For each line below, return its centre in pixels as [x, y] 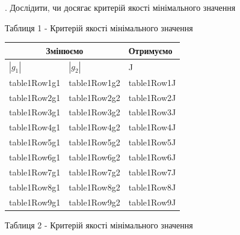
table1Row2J [152, 97]
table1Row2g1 [35, 97]
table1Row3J [152, 112]
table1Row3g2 [94, 112]
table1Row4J [152, 127]
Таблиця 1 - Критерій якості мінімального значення [99, 27]
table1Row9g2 [94, 202]
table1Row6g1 [35, 157]
